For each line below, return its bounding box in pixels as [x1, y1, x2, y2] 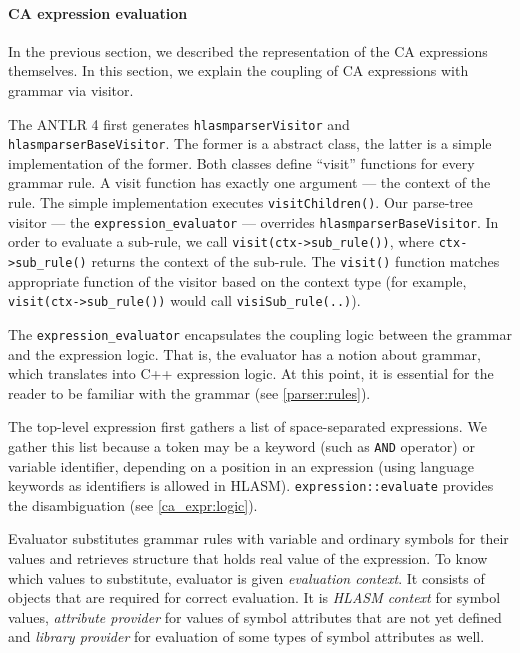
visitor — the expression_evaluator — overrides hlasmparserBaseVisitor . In [8, 211, 499, 232]
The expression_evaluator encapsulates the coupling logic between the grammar [8, 323, 512, 344]
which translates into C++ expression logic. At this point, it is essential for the [8, 363, 494, 384]
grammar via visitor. [8, 79, 134, 100]
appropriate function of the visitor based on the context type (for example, [8, 270, 467, 291]
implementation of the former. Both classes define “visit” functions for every [8, 152, 475, 173]
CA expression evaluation [8, 2, 188, 23]
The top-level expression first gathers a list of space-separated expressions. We [8, 416, 487, 437]
